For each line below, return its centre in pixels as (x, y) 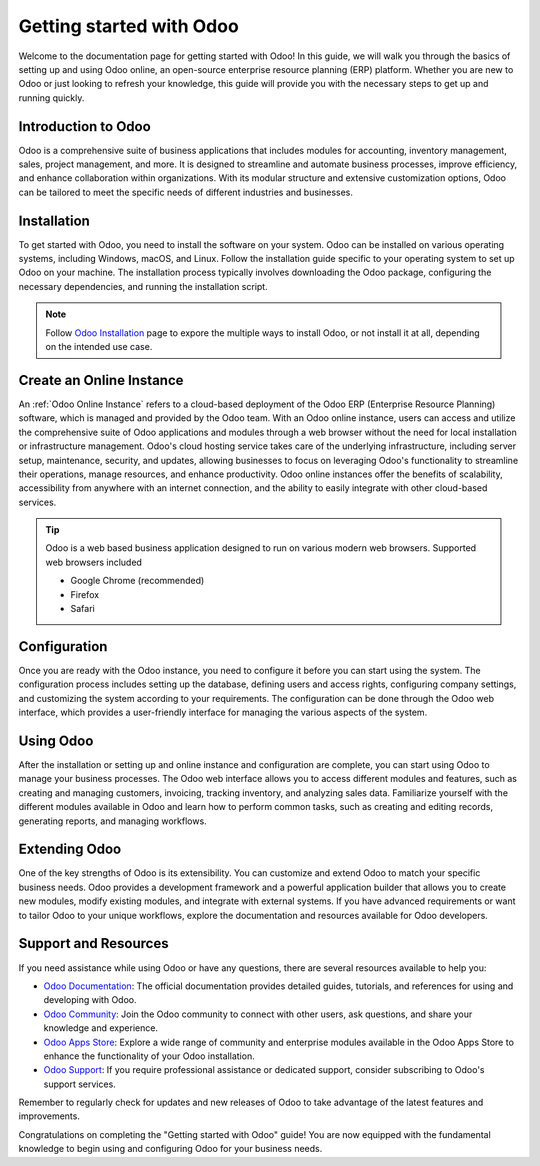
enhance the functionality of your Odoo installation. (149, 1056)
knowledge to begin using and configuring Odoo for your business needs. (170, 1149)
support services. (80, 1084)
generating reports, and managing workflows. (112, 821)
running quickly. (51, 97)
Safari (82, 609)
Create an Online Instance (101, 380)
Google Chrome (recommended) (137, 581)
